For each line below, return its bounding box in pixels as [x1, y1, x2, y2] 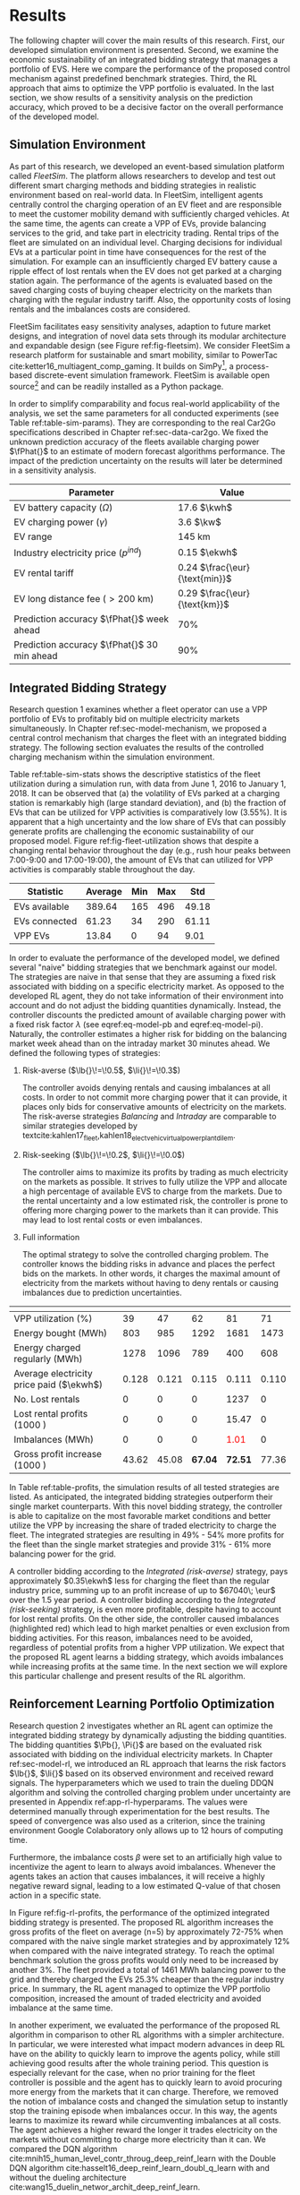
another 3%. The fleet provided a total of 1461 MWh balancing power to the [9, 1964, 287, 1975]
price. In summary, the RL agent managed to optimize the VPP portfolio [9, 1983, 271, 1994]
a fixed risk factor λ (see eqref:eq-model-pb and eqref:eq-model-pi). [9, 1019, 263, 1030]
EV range [13, 530, 53, 543]
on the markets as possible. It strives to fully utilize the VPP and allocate [21, 1177, 287, 1187]
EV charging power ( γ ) [13, 516, 109, 528]
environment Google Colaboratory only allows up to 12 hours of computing [9, 1824, 284, 1836]
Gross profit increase [13, 1448, 103, 1460]
